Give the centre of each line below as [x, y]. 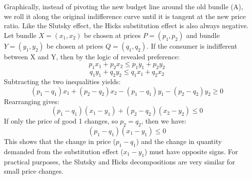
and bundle [203, 35]
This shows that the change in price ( [60, 141]
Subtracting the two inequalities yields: [62, 81]
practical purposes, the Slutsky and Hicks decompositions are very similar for [120, 161]
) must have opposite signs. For [191, 151]
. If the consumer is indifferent [192, 45]
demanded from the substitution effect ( [64, 151]
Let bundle [20, 35]
